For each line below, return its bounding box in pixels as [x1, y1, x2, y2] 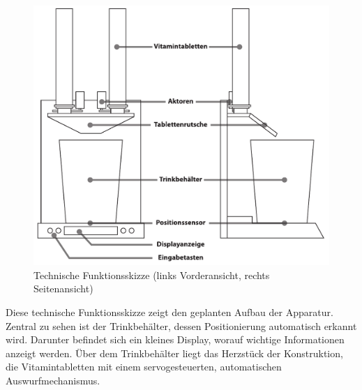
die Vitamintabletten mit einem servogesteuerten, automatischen [6, 359, 282, 374]
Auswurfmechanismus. [6, 373, 100, 387]
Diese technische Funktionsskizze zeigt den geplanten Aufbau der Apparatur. [6, 305, 333, 320]
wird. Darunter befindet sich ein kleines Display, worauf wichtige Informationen [6, 332, 345, 347]
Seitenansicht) [33, 281, 93, 296]
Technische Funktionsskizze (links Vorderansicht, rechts [33, 267, 270, 282]
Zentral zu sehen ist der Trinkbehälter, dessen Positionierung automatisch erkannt [6, 318, 357, 333]
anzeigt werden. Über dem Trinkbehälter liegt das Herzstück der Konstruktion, [6, 345, 343, 360]
